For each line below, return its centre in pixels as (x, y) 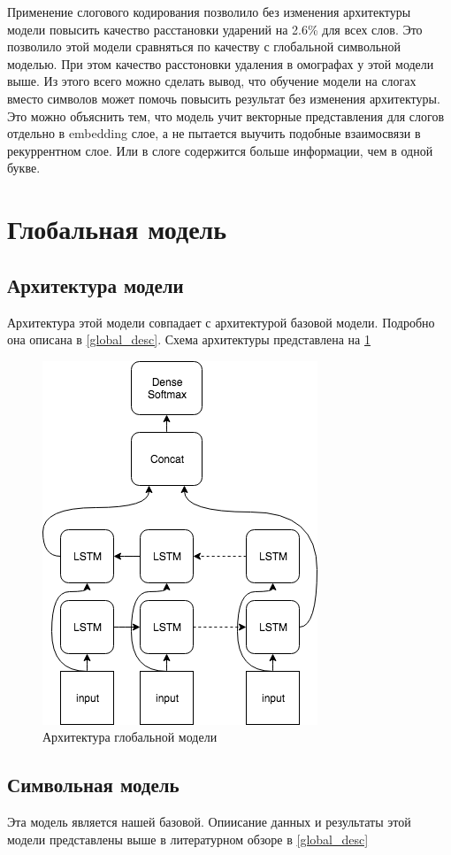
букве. (24, 168)
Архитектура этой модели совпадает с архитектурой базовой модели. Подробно (221, 322)
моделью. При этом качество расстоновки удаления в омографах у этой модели (221, 63)
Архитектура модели (96, 285)
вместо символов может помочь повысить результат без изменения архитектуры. (224, 98)
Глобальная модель (117, 229)
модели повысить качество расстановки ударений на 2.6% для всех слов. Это (215, 29)
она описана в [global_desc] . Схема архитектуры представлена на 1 (189, 339)
